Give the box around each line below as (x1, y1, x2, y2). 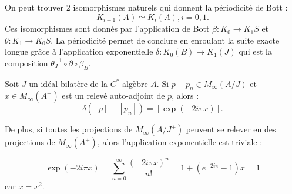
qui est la (239, 45, 272, 58)
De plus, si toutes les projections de (5, 123, 133, 135)
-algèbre (119, 77, 148, 89)
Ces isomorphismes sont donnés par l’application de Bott (5, 22, 210, 35)
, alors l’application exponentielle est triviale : (97, 136, 263, 148)
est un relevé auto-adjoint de (62, 89, 165, 102)
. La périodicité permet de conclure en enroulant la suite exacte (51, 34, 280, 46)
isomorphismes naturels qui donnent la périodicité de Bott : (73, 1, 288, 13)
